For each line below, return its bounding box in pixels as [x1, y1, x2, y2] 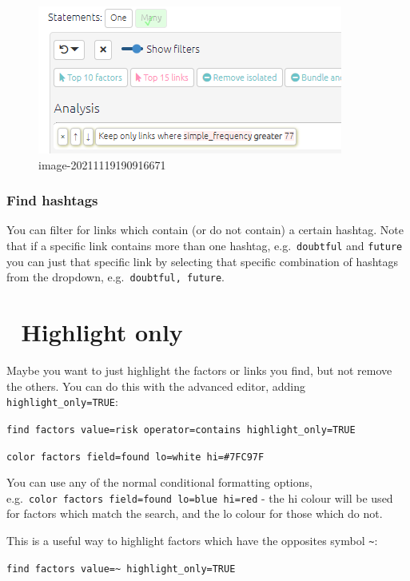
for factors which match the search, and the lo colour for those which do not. [6, 505, 383, 522]
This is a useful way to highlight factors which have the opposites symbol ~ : [6, 532, 378, 549]
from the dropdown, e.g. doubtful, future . [6, 269, 225, 285]
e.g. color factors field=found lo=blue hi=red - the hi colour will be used [6, 489, 393, 506]
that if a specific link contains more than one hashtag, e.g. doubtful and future [6, 237, 403, 253]
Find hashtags [6, 190, 98, 210]
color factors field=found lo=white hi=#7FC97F [6, 451, 265, 463]
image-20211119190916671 [38, 156, 166, 173]
